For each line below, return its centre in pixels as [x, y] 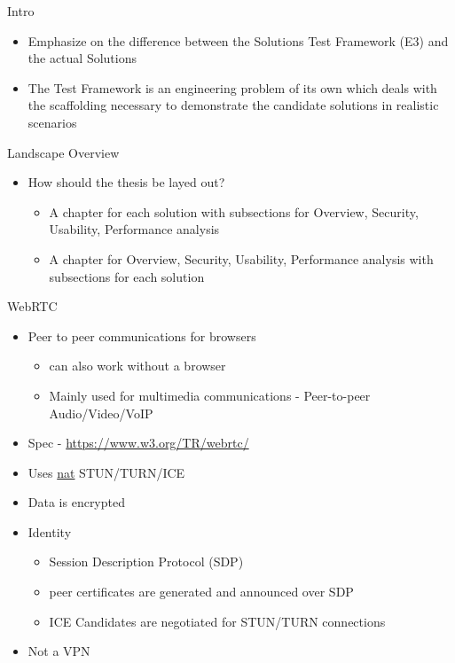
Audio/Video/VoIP [101, 413]
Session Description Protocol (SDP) [146, 562]
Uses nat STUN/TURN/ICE [106, 472]
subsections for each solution [127, 276]
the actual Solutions [82, 58]
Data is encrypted [76, 502]
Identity [50, 531]
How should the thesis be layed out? [126, 182]
